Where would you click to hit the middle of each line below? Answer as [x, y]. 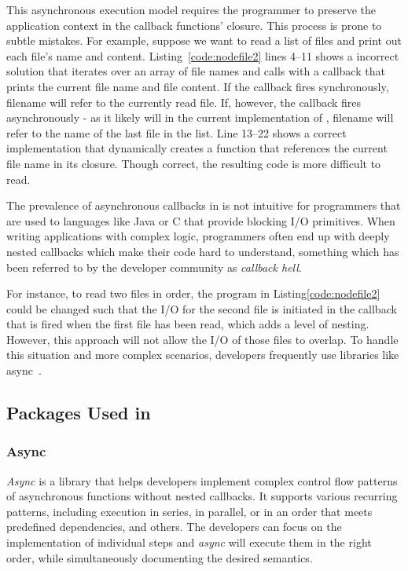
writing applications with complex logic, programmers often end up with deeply [198, 236]
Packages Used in [79, 413]
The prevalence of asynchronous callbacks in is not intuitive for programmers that [204, 205]
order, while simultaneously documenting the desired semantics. [160, 557]
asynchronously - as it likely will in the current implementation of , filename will [200, 117]
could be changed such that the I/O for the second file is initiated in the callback [202, 308]
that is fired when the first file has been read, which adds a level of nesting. [188, 324]
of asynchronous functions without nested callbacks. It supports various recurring [202, 496]
